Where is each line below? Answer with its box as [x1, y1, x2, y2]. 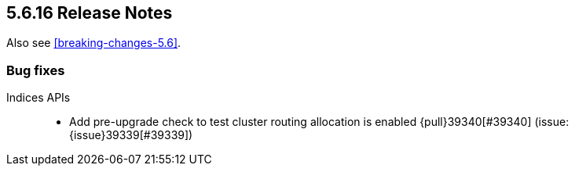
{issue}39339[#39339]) [69, 128, 193, 142]
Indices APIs [6, 91, 71, 105]
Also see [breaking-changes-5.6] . [6, 36, 181, 50]
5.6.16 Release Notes [6, 3, 173, 23]
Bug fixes [6, 62, 65, 78]
